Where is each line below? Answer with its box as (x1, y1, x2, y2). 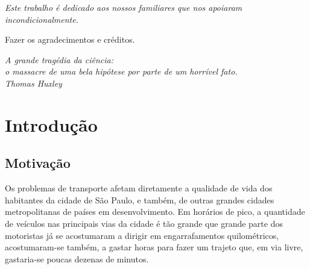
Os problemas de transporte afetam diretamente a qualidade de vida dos (5, 182, 273, 194)
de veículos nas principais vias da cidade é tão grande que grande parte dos (5, 217, 283, 229)
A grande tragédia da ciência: (5, 53, 114, 66)
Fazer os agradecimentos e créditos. (5, 33, 135, 46)
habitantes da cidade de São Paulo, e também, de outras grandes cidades (5, 193, 274, 206)
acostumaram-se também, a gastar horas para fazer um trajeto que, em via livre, (5, 241, 303, 253)
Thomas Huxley (5, 76, 62, 89)
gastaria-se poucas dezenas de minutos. (5, 252, 149, 265)
